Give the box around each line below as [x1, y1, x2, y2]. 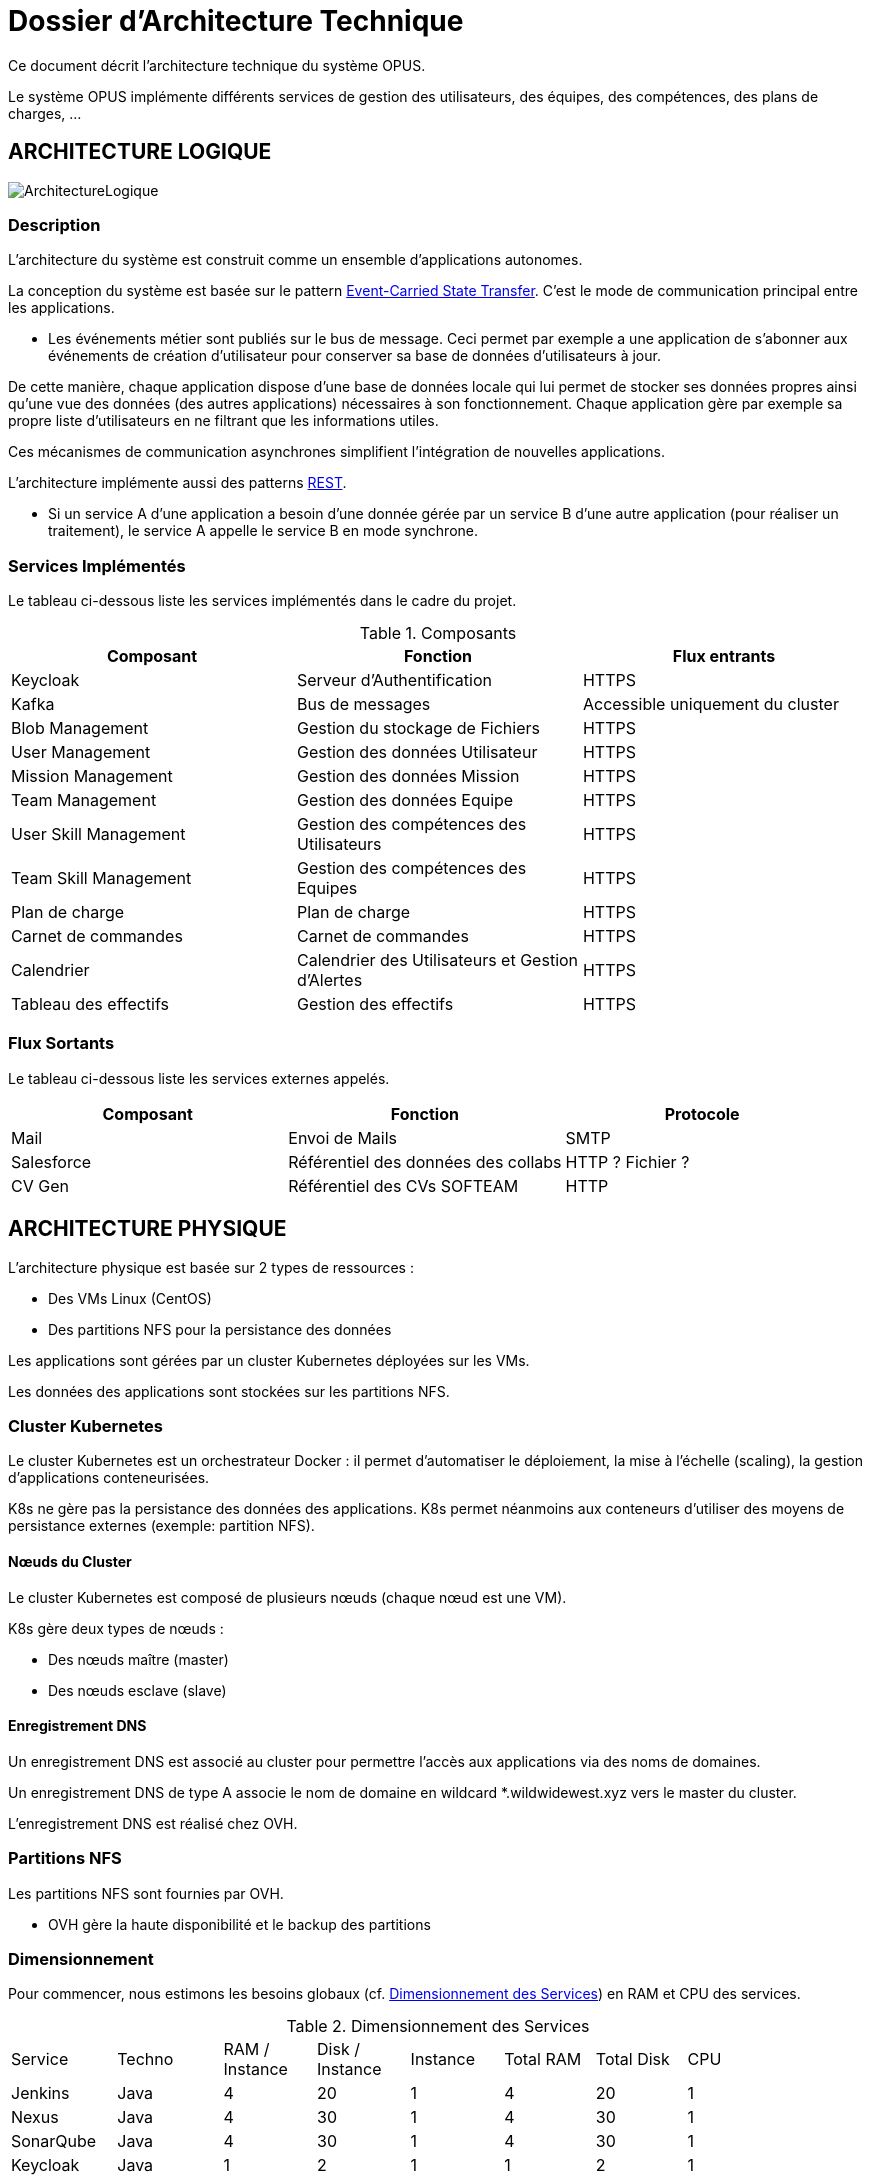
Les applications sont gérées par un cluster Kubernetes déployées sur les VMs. [8, 1351, 530, 1369]
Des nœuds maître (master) [48, 1650, 229, 1668]
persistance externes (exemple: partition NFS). [8, 1517, 315, 1535]
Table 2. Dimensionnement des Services [286, 2016, 590, 2037]
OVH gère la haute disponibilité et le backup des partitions [48, 1915, 431, 1933]
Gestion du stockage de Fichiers [296, 718, 540, 739]
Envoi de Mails [288, 1127, 398, 1148]
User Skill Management [11, 824, 186, 845]
